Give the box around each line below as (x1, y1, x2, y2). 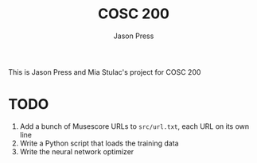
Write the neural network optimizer (19, 146, 134, 156)
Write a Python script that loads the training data (19, 138, 179, 148)
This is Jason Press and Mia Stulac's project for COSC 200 (8, 67, 201, 76)
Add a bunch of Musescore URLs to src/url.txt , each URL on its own (19, 121, 250, 131)
